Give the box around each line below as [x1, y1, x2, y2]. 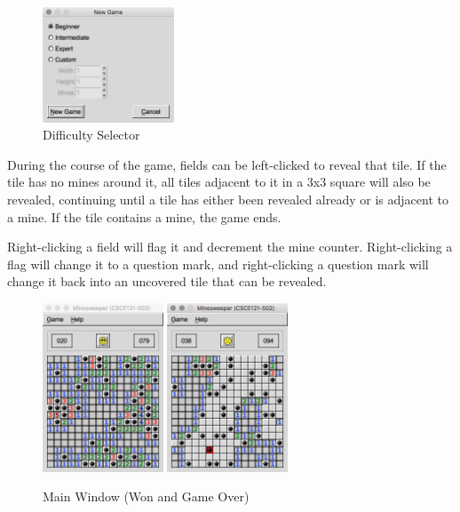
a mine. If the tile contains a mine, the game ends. [7, 207, 282, 226]
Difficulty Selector [43, 125, 140, 144]
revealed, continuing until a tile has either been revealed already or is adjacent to [7, 189, 448, 208]
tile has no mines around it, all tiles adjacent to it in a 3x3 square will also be [7, 172, 431, 191]
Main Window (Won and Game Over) [43, 487, 250, 506]
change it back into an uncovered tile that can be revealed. [7, 272, 327, 291]
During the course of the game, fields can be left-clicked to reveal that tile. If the [7, 155, 447, 173]
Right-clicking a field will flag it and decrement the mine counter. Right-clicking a [7, 237, 453, 256]
